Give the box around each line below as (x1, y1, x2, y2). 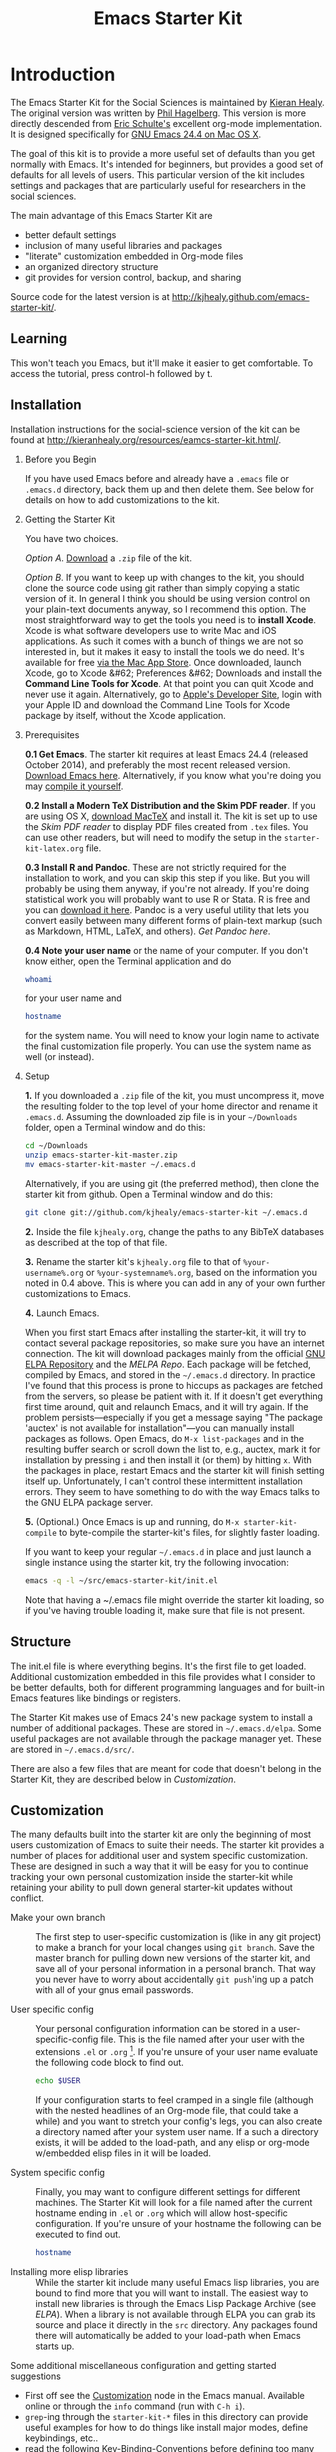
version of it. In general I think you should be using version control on (24, 592, 311, 604)
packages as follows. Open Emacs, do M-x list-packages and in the (24, 1432, 305, 1444)
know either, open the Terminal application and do (24, 955, 232, 967)
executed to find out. (35, 2228, 122, 2240)
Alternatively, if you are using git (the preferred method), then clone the (24, 1177, 320, 1189)
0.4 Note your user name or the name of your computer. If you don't (24, 944, 309, 956)
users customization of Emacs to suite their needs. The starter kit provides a (10, 1839, 325, 1851)
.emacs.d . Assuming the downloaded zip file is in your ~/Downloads (24, 1111, 298, 1123)
